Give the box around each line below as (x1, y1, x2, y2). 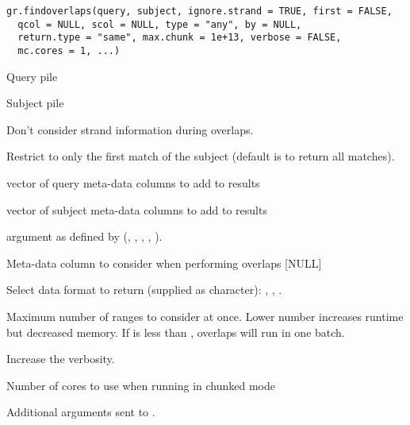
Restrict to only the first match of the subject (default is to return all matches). (6, 148, 395, 164)
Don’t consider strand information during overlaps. (6, 121, 254, 137)
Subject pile (6, 95, 64, 111)
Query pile (6, 68, 58, 84)
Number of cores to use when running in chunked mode (6, 377, 275, 393)
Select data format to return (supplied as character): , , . (6, 281, 282, 298)
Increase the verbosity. (6, 350, 115, 367)
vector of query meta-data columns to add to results (6, 175, 260, 191)
